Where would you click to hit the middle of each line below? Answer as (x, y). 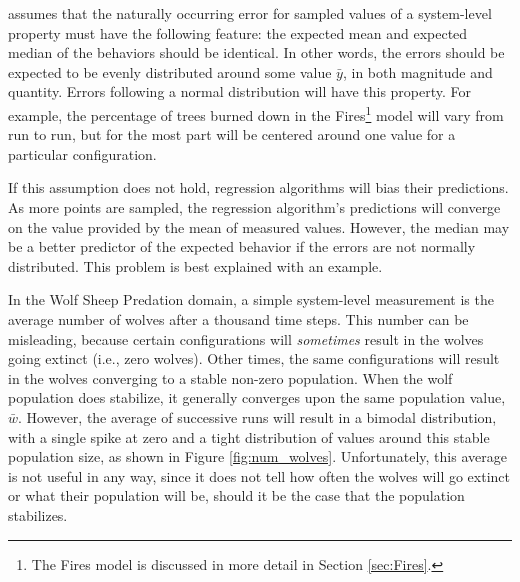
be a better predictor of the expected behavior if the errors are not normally (242, 246)
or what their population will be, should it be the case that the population (236, 495)
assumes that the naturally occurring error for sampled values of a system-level (250, 13)
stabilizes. (38, 514)
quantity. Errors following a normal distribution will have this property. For (240, 91)
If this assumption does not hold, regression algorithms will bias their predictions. (258, 187)
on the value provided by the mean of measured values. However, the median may (259, 226)
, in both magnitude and (417, 71)
